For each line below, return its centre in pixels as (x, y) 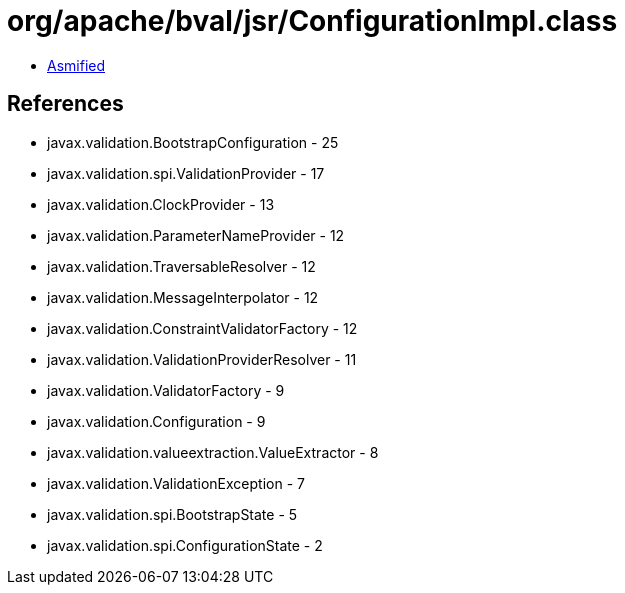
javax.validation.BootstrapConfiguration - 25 (193, 142)
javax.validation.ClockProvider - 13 (161, 204)
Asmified (76, 65)
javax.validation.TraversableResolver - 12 (181, 266)
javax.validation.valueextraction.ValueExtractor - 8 (213, 452)
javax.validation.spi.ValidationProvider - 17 (186, 173)
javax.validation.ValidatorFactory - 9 (166, 390)
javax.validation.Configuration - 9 (156, 421)
